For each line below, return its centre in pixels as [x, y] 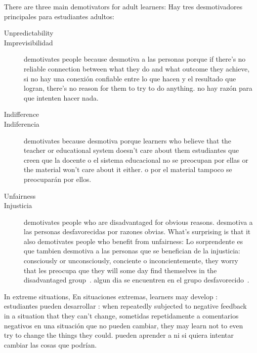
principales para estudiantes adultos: [59, 16]
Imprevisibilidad [28, 42]
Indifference [21, 114]
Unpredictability [29, 33]
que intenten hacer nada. [61, 97]
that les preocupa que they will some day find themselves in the [120, 270]
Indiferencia [22, 124]
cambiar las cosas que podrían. [50, 344]
